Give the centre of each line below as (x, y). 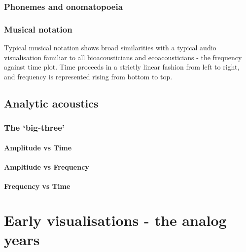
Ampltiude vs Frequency (47, 166)
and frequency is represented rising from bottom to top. (88, 76)
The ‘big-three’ (34, 127)
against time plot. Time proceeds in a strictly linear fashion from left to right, (122, 67)
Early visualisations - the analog (115, 220)
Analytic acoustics (51, 103)
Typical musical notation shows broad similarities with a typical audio (110, 48)
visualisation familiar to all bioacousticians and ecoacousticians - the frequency (123, 57)
